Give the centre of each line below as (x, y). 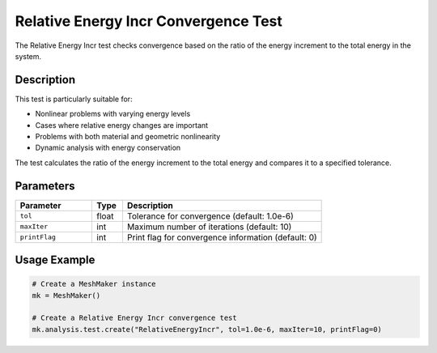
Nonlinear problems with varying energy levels (113, 114)
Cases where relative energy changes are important (122, 125)
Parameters (45, 186)
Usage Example (55, 260)
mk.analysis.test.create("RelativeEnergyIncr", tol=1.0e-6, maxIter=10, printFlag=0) (207, 329)
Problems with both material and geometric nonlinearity (128, 137)
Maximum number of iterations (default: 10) (209, 227)
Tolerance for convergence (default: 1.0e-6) (210, 216)
